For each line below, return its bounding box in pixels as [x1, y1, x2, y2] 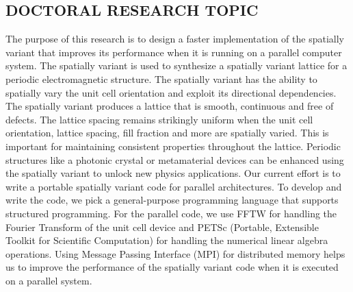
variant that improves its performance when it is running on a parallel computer [5, 45, 342, 59]
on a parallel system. [5, 273, 92, 287]
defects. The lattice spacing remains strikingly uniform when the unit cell [5, 112, 313, 126]
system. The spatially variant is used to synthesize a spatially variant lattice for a [5, 58, 348, 73]
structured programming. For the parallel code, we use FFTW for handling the [5, 206, 337, 220]
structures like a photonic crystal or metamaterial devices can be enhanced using [5, 152, 344, 167]
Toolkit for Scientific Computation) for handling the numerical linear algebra [5, 233, 328, 247]
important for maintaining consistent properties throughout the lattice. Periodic [5, 138, 341, 153]
